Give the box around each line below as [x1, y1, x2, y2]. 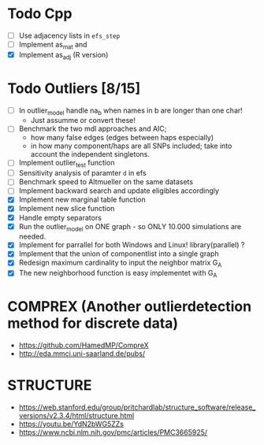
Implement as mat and [18, 40, 87, 51]
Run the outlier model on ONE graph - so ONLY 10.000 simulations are [18, 221, 242, 233]
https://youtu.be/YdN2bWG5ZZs [18, 419, 124, 428]
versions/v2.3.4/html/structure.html [18, 410, 135, 420]
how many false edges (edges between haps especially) [30, 133, 214, 143]
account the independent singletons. [30, 150, 151, 159]
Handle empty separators [18, 213, 102, 222]
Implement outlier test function [18, 158, 115, 169]
